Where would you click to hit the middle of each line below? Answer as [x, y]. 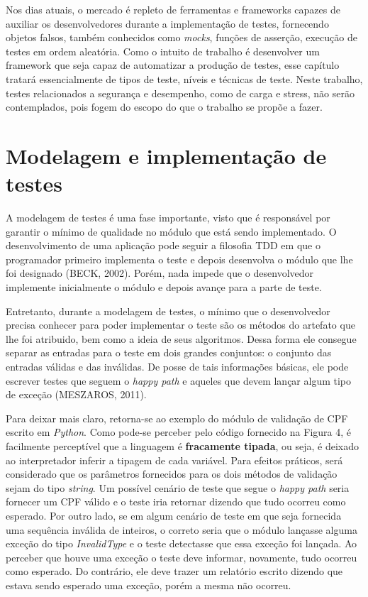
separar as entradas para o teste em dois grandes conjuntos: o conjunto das [169, 352]
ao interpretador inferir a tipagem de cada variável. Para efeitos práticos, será [174, 460]
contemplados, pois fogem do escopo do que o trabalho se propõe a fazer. [164, 107]
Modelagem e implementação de [166, 155]
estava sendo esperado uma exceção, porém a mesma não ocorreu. [149, 585]
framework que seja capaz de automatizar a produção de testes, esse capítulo [173, 65]
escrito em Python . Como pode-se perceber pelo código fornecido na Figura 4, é [178, 432]
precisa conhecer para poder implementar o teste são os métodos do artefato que [180, 325]
